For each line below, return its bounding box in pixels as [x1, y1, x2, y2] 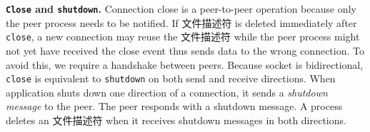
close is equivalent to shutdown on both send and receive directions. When [6, 71, 336, 86]
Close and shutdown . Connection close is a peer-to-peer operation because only [6, 1, 356, 16]
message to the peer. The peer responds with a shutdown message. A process [6, 99, 343, 114]
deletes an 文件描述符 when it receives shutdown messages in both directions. [6, 112, 346, 127]
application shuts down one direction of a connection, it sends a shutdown [6, 84, 328, 99]
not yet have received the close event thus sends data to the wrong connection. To [6, 43, 364, 57]
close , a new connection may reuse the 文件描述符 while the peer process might [6, 29, 360, 44]
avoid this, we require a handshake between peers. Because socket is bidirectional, [6, 57, 364, 72]
